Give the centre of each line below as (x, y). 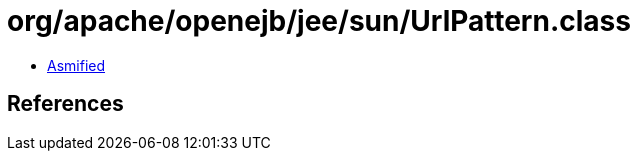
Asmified (76, 65)
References (65, 104)
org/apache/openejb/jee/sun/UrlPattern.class (319, 21)
